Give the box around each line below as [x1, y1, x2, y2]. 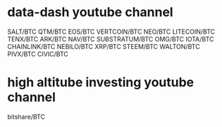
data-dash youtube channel [7, 4, 174, 20]
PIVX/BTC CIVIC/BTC [7, 50, 68, 58]
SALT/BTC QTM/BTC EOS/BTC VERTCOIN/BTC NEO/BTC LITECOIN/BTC [7, 27, 216, 36]
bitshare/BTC [7, 112, 46, 121]
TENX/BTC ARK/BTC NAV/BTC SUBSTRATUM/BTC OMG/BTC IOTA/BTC [7, 34, 214, 43]
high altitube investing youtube [7, 74, 195, 91]
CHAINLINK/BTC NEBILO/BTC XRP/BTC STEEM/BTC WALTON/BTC [7, 42, 200, 51]
